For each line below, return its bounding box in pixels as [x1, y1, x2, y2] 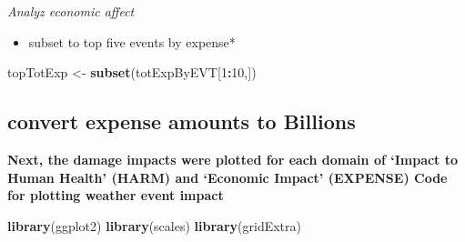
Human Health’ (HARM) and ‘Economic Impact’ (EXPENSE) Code [7, 167, 448, 187]
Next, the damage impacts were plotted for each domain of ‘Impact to [7, 149, 459, 168]
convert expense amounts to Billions [7, 107, 356, 136]
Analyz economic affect [7, 2, 135, 20]
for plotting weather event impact [7, 186, 224, 205]
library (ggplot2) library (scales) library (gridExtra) [7, 216, 301, 235]
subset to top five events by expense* [28, 32, 236, 51]
